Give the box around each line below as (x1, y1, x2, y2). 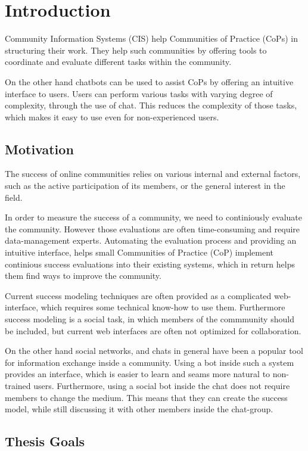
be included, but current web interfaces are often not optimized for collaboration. (5, 324, 301, 337)
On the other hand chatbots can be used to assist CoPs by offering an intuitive (5, 75, 294, 88)
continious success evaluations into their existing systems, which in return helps (5, 257, 295, 270)
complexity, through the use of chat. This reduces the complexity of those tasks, (5, 99, 297, 111)
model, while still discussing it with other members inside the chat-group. (5, 403, 273, 415)
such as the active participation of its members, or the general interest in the (5, 179, 285, 192)
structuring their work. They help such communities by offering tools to (5, 43, 267, 56)
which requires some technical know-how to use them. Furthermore (41, 301, 285, 313)
